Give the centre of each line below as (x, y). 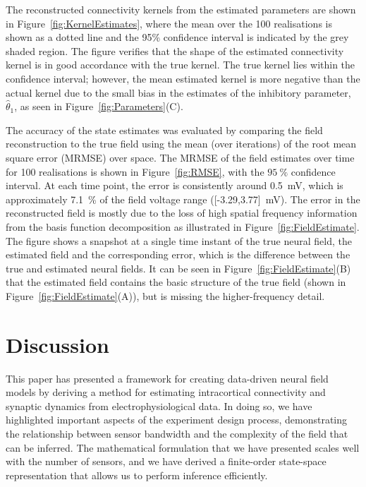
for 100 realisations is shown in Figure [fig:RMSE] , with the (135, 171)
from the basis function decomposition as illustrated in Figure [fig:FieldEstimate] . (183, 226)
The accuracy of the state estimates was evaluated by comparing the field (164, 130)
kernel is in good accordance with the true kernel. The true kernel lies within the (181, 65)
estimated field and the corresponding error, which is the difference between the (178, 254)
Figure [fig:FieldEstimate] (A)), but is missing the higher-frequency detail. (165, 295)
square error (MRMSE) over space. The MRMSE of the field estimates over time (180, 157)
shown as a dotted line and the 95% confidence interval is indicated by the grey (177, 37)
